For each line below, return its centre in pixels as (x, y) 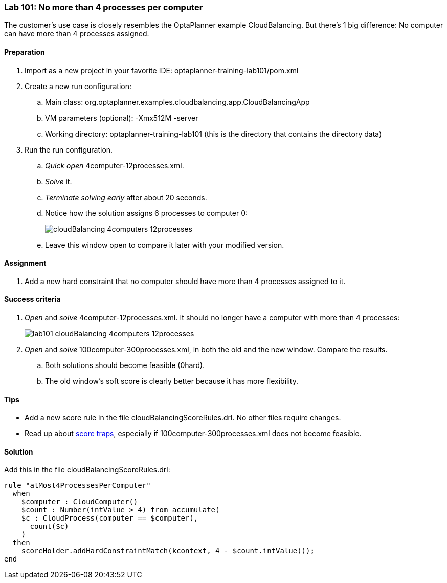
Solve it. (59, 181)
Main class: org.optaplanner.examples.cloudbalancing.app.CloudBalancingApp (177, 102)
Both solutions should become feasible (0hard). (125, 365)
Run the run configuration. (69, 149)
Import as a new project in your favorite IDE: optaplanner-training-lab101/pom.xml (162, 70)
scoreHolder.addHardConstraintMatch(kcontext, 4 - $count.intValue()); (168, 551)
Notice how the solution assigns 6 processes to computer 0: (147, 213)
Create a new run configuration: (78, 86)
